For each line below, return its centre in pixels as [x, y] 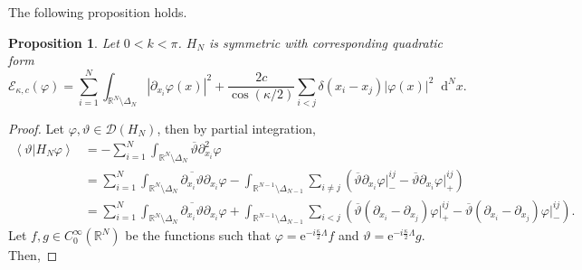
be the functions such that [198, 235]
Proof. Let [36, 128]
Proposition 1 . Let [64, 42]
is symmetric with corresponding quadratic [326, 42]
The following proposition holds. [98, 12]
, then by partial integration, [236, 128]
